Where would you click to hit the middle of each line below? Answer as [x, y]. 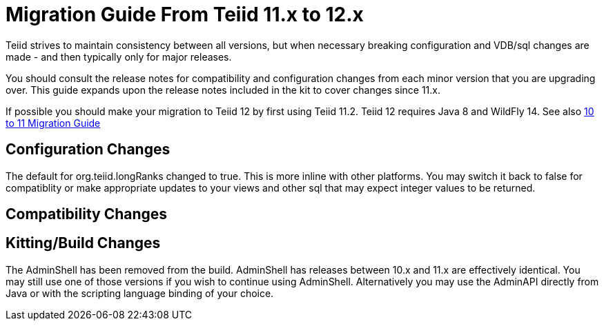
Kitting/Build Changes [83, 243]
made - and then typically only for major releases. [119, 57]
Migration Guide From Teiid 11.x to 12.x [185, 14]
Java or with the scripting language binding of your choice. [140, 293]
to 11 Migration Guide [53, 123]
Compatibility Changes [87, 214]
